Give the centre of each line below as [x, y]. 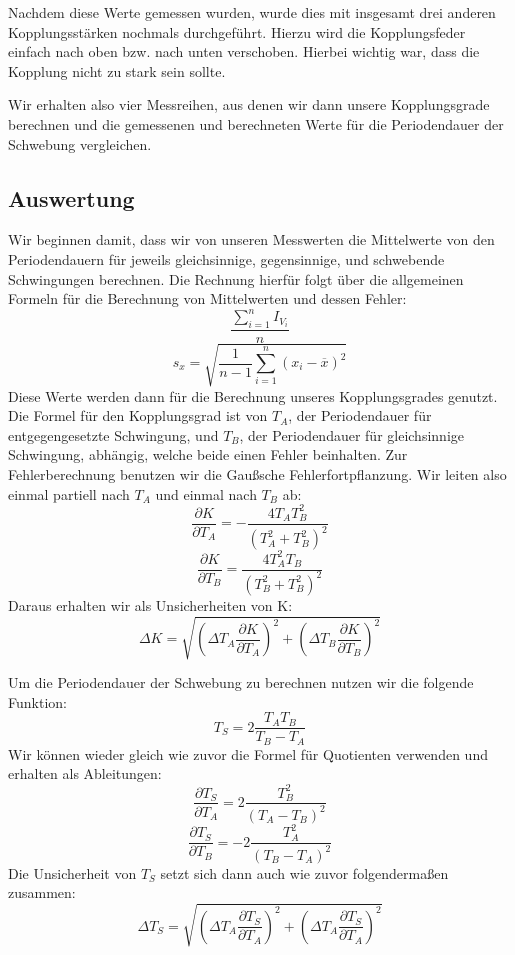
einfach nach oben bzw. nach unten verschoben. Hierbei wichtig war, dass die [244, 51]
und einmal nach [206, 493]
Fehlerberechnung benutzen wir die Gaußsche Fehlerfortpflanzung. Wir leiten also [257, 473]
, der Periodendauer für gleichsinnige [351, 434]
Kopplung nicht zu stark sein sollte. [117, 70]
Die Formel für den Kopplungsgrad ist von [138, 415]
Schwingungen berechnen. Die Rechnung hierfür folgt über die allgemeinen [236, 278]
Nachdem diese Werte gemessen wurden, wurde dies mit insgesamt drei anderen [252, 12]
